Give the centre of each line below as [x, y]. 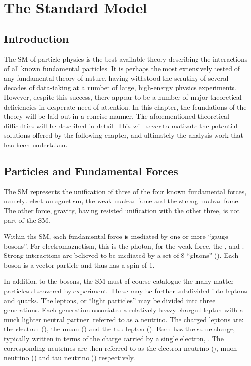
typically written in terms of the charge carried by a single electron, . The [114, 339]
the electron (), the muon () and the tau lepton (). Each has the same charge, [120, 329]
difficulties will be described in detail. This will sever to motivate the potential [121, 125]
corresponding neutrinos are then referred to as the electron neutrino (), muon [121, 348]
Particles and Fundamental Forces [91, 171]
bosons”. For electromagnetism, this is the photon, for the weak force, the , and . [124, 246]
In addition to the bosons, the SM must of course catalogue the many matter [119, 281]
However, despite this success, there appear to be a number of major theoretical [123, 97]
